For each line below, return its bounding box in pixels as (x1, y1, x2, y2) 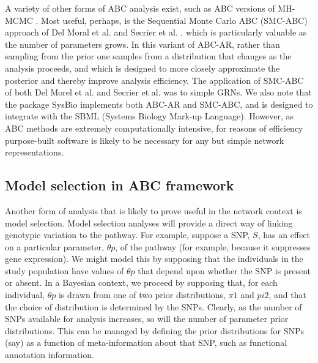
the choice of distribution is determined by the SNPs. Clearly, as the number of (5, 300, 302, 313)
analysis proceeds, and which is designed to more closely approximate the (5, 61, 280, 74)
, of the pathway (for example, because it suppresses (115, 240, 311, 253)
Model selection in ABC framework (5, 176, 234, 195)
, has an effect (257, 228, 310, 241)
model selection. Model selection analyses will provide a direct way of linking (5, 216, 293, 229)
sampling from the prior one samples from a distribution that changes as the (5, 50, 292, 62)
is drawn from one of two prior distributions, (58, 288, 226, 301)
